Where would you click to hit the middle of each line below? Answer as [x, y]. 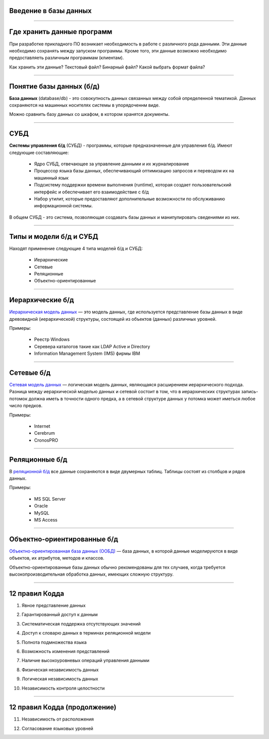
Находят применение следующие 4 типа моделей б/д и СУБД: [76, 248]
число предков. [26, 406]
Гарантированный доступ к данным [60, 615]
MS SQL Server [50, 499]
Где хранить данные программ [61, 32]
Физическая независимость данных [60, 670]
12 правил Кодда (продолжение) [63, 707]
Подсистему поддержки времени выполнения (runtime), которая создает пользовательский [133, 185]
